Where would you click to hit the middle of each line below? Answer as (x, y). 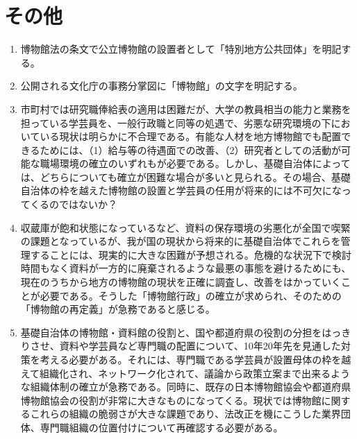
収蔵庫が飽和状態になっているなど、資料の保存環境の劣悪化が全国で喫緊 (185, 227)
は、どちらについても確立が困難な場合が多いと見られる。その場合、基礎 (185, 177)
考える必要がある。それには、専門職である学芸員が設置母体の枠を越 (196, 359)
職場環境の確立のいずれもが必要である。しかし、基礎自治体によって (195, 163)
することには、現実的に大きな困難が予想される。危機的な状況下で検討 (191, 254)
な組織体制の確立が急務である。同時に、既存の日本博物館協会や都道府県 (186, 387)
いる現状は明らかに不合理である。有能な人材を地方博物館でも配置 (191, 136)
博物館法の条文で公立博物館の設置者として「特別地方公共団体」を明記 (181, 49)
